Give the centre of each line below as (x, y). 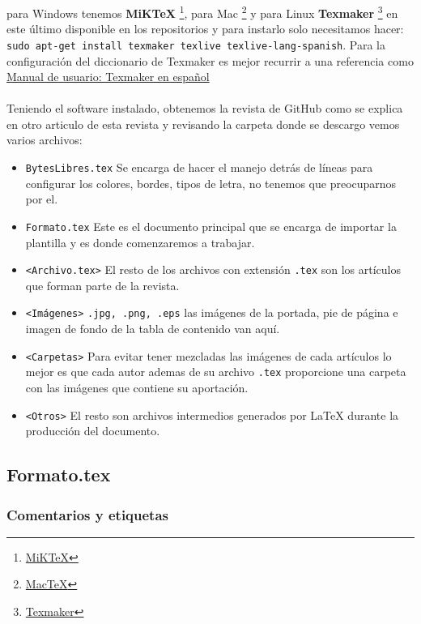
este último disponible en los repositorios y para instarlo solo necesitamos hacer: (205, 29)
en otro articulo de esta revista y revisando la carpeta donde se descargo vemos (203, 124)
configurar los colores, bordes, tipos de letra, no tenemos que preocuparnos (211, 183)
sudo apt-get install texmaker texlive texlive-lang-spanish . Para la (196, 44)
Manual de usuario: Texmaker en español (108, 77)
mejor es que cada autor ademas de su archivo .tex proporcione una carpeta (216, 372)
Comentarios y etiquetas (87, 514)
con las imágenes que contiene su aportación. (137, 387)
